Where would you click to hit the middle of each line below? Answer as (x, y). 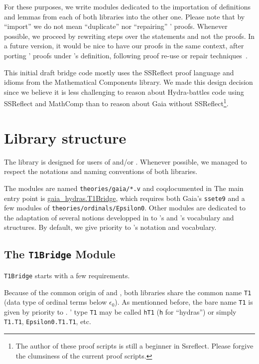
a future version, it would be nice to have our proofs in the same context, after (124, 46)
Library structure (65, 137)
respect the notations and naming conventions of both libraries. (101, 171)
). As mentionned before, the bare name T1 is (184, 302)
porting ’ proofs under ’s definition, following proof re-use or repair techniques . (126, 55)
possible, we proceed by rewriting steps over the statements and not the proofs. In (129, 36)
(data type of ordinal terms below (56, 302)
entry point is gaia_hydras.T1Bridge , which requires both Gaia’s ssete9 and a (125, 198)
